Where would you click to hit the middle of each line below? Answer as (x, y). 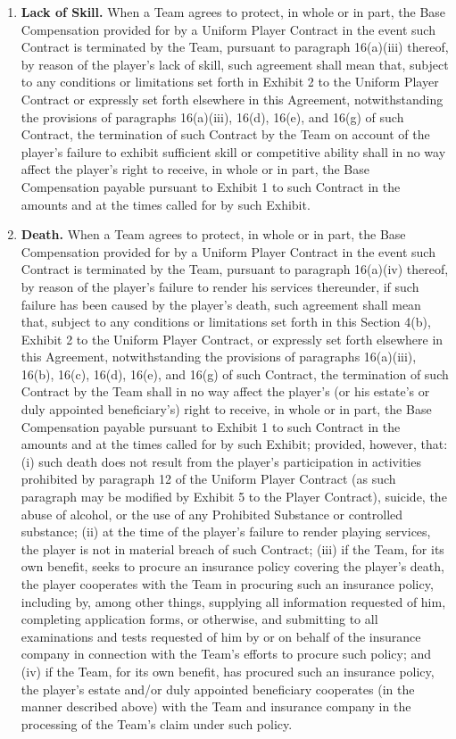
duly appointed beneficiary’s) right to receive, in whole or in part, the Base (226, 409)
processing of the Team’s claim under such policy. (157, 723)
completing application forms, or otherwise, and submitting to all (199, 619)
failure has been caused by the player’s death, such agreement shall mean (221, 304)
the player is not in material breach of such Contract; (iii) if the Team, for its (232, 548)
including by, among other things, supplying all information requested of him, (233, 601)
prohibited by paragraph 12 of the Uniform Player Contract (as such (208, 479)
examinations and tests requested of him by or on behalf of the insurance (221, 636)
